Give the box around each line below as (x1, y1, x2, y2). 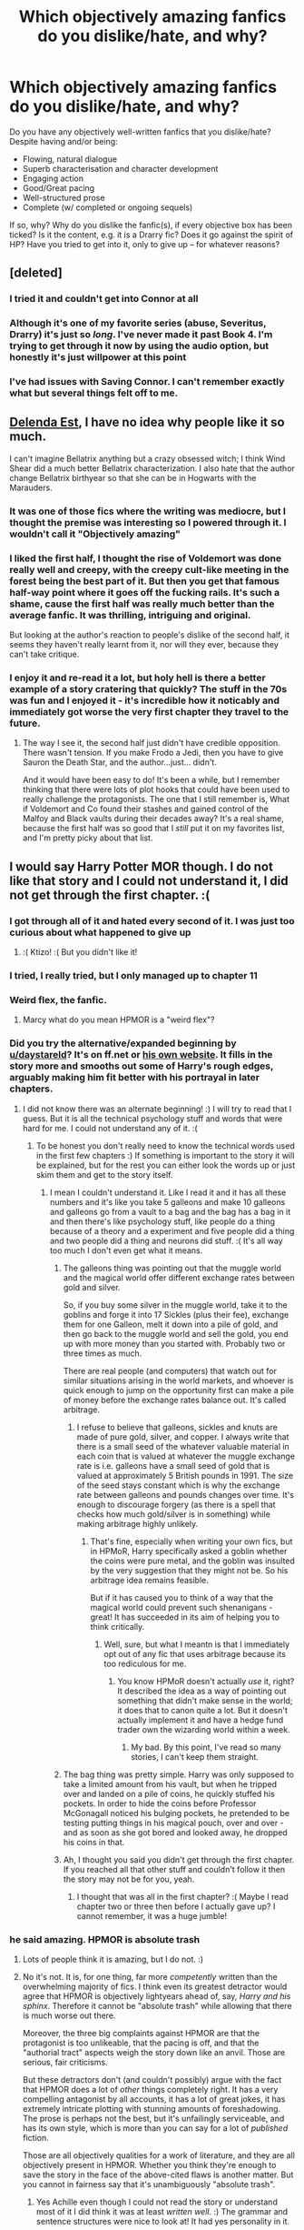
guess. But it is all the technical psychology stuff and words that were (22, 1112, 283, 1124)
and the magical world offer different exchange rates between (63, 1271, 295, 1283)
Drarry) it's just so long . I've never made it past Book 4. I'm (9, 328, 273, 341)
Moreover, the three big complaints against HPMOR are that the (22, 2027, 260, 2038)
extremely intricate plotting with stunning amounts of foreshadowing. (22, 2103, 281, 2114)
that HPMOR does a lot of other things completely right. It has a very (22, 2084, 279, 2094)
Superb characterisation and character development (22, 163, 219, 174)
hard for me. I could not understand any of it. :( (22, 1122, 198, 1133)
